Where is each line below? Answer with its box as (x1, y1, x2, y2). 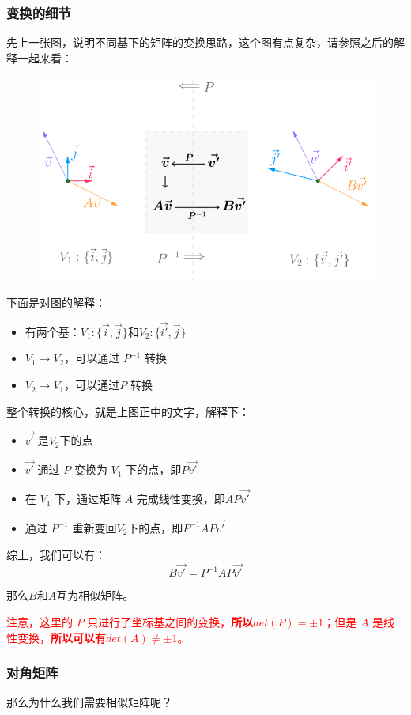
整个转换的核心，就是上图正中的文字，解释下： (6, 403, 250, 419)
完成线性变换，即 (136, 490, 225, 507)
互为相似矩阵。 (56, 587, 134, 603)
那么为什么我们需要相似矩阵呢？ (6, 694, 172, 710)
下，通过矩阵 (54, 490, 121, 507)
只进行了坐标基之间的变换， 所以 (87, 613, 254, 630)
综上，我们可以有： (6, 546, 106, 562)
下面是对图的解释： (6, 294, 106, 311)
